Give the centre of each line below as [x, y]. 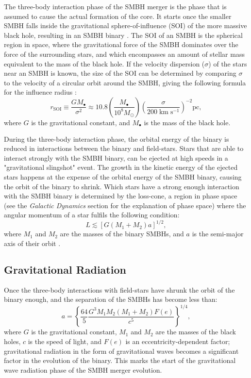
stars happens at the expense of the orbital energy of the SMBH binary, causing [123, 176]
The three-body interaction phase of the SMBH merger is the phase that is [115, 6]
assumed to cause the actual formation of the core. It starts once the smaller [118, 16]
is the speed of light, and [65, 341]
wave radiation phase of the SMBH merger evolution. [83, 370]
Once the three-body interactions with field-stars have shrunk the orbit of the [119, 289]
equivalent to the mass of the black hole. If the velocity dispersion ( [104, 63]
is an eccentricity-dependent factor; [178, 341]
